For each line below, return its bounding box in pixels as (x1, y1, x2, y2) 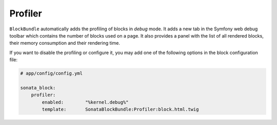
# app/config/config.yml (20, 70, 83, 77)
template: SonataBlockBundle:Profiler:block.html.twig (42, 106, 199, 113)
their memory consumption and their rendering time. (9, 40, 121, 46)
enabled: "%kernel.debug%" (42, 99, 129, 105)
